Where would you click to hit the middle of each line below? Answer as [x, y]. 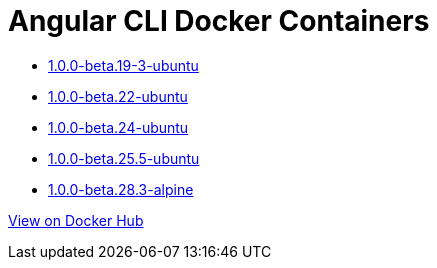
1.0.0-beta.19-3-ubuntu [123, 65]
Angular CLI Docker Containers [219, 21]
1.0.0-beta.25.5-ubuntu [124, 158]
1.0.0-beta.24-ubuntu [118, 127]
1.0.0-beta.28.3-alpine [121, 189]
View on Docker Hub [76, 220]
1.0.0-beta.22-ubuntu [118, 96]
